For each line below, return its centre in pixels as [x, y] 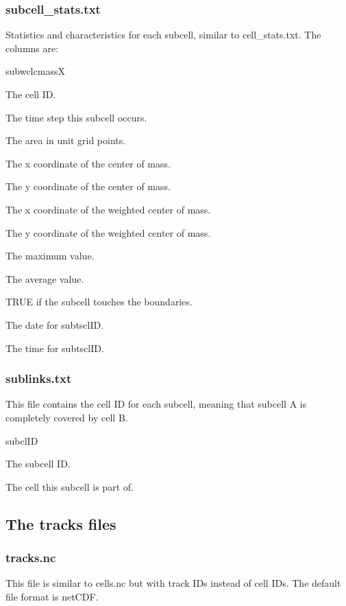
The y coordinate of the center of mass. [88, 186]
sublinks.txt [39, 378]
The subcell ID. [38, 464]
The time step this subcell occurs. [76, 117]
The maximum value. [50, 256]
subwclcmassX [35, 71]
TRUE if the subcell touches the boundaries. [99, 302]
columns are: [32, 48]
